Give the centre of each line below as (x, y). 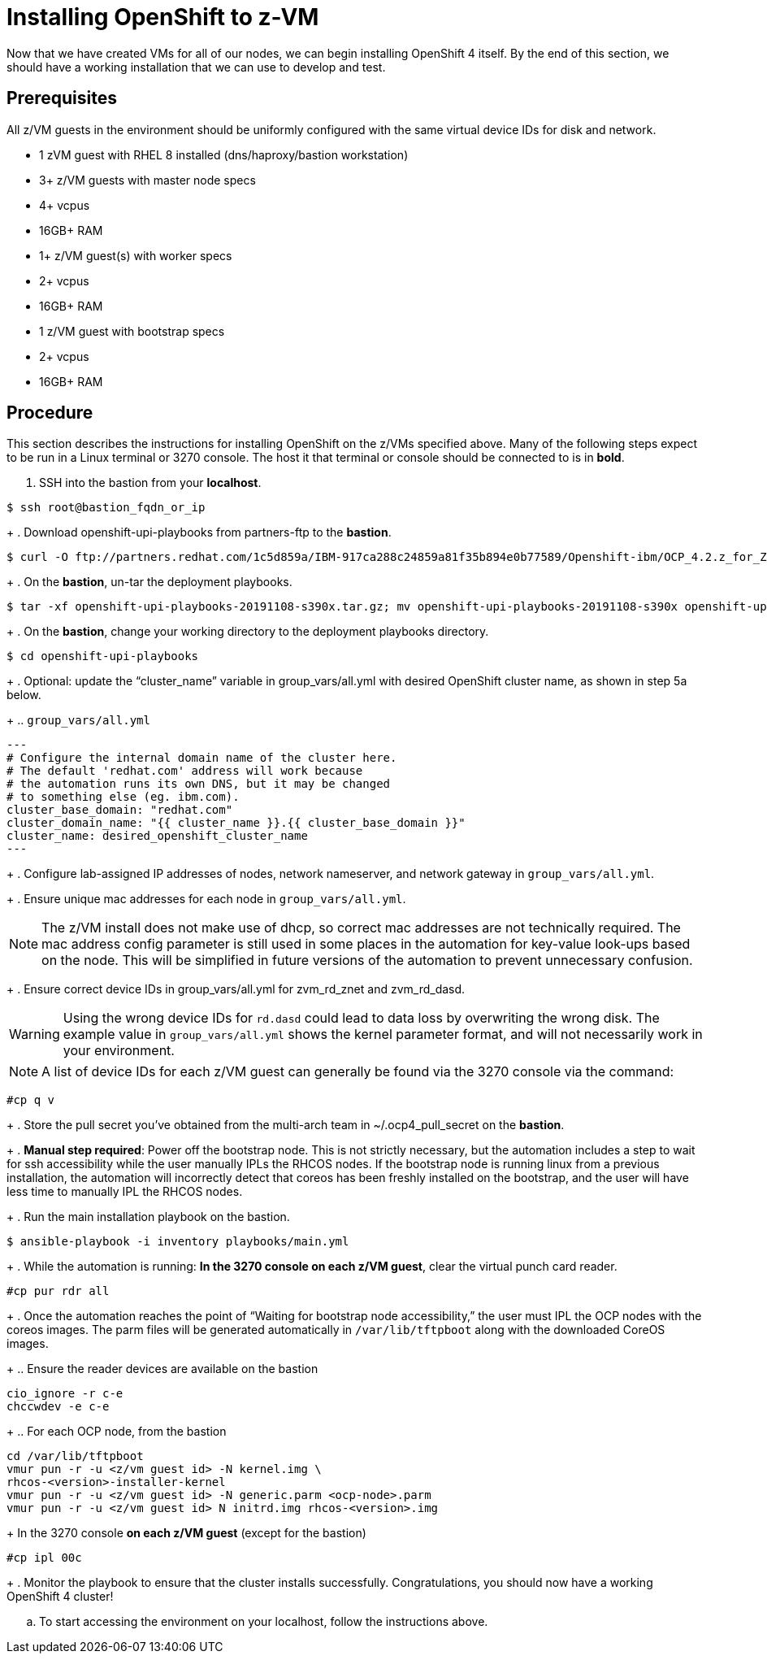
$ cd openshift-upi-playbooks (103, 656)
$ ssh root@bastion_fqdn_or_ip (106, 508)
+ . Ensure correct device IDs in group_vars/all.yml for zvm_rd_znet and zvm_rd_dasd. (236, 989)
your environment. (119, 1051)
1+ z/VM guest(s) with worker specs (136, 255)
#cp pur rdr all (58, 1291)
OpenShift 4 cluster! (60, 1597)
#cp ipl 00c (44, 1558)
